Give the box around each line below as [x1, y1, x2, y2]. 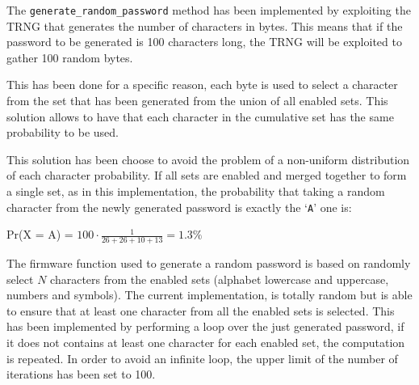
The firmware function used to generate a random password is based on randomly [6, 255, 411, 272]
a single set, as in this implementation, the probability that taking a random [6, 183, 385, 199]
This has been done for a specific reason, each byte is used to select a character [6, 76, 398, 93]
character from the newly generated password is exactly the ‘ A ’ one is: [6, 198, 352, 215]
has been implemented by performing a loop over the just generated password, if [6, 318, 404, 335]
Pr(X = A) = [6, 226, 73, 243]
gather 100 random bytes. [6, 49, 133, 66]
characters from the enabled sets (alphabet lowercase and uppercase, [50, 270, 389, 287]
